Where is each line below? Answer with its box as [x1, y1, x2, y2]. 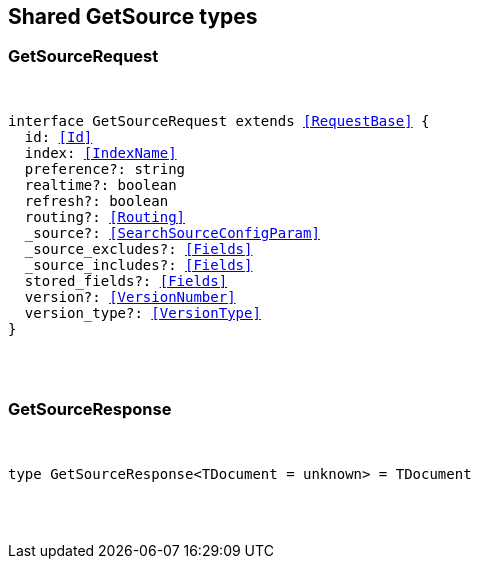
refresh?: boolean [24, 192, 169, 209]
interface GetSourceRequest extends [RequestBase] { [8, 112, 430, 129]
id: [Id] [24, 128, 93, 145]
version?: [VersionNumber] [24, 288, 236, 305]
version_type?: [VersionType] [24, 304, 261, 321]
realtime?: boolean [24, 176, 177, 193]
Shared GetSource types [8, 4, 258, 29]
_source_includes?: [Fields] [24, 256, 253, 273]
